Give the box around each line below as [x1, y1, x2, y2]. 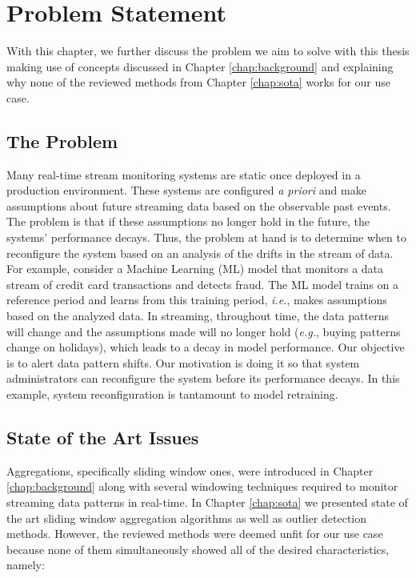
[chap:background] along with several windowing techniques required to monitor [6, 478, 398, 495]
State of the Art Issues [6, 425, 199, 449]
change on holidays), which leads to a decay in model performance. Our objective [6, 339, 405, 355]
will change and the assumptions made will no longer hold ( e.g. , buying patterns [6, 323, 401, 339]
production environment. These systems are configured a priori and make [6, 182, 366, 199]
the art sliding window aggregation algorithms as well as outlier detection [6, 509, 367, 526]
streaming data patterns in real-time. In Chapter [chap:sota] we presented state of [6, 494, 408, 510]
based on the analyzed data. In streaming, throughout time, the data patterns [6, 307, 389, 324]
